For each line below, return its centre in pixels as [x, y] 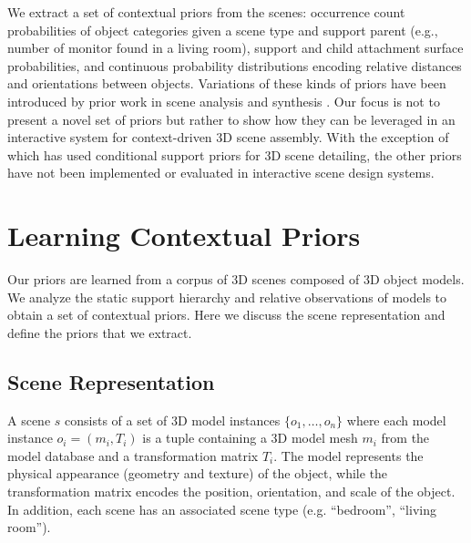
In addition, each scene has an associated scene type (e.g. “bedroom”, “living [222, 509]
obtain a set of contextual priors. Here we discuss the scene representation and [226, 315]
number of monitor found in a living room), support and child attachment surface [235, 48]
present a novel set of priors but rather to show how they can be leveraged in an [231, 119]
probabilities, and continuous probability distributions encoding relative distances [235, 65]
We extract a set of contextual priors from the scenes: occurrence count [206, 12]
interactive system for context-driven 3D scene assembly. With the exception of [228, 137]
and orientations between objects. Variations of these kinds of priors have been [227, 83]
